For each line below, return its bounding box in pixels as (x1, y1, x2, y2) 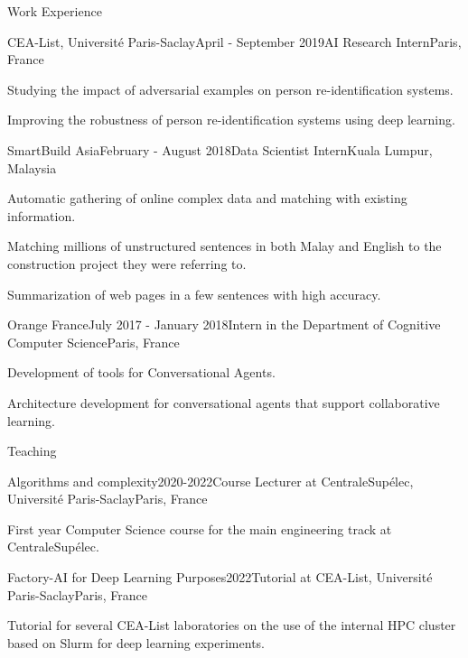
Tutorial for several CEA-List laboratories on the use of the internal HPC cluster (7, 616, 456, 635)
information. (7, 206, 76, 225)
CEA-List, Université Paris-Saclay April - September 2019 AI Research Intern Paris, (7, 32, 462, 51)
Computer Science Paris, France (7, 332, 180, 351)
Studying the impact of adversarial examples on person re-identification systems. (7, 79, 454, 98)
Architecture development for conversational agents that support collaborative (7, 393, 440, 412)
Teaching (7, 441, 57, 460)
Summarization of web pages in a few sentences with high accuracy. (7, 284, 381, 303)
